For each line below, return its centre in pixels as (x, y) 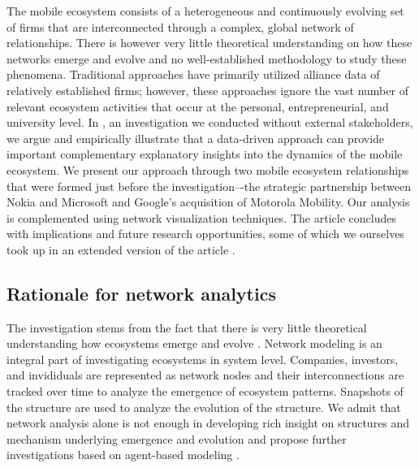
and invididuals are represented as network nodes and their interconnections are (205, 375)
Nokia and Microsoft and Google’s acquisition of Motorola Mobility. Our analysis (208, 202)
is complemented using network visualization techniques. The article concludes (201, 217)
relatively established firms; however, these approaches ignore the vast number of (207, 90)
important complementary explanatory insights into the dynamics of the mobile (205, 154)
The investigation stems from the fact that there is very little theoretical (187, 327)
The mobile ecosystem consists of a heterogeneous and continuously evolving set (205, 11)
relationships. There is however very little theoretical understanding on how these (209, 43)
